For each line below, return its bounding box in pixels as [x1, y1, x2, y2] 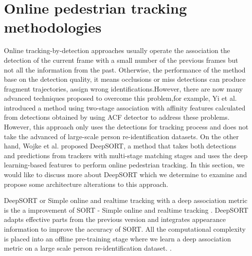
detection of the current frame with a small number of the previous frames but [4, 55, 238, 65]
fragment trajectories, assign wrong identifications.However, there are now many [4, 83, 243, 93]
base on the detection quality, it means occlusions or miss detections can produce [4, 74, 246, 84]
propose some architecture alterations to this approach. [4, 179, 168, 189]
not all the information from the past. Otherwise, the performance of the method [4, 64, 246, 74]
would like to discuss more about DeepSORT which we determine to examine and [4, 169, 247, 180]
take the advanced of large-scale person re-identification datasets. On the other [4, 131, 239, 141]
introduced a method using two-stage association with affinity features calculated [4, 102, 246, 112]
